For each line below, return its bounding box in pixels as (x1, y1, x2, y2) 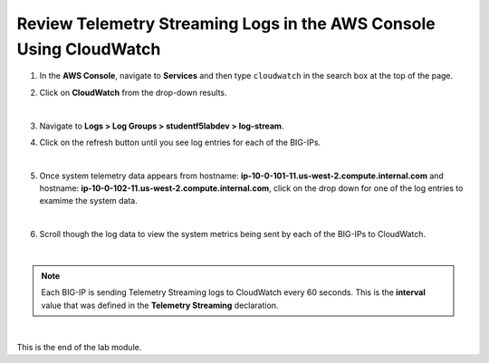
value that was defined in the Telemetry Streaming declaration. (41, 300, 279, 310)
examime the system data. (39, 196, 138, 206)
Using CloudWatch (16, 39, 161, 59)
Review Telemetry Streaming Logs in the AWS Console (16, 14, 436, 33)
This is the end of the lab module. (16, 341, 142, 352)
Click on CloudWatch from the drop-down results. (39, 87, 227, 98)
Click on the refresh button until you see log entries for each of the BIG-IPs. (39, 137, 321, 148)
